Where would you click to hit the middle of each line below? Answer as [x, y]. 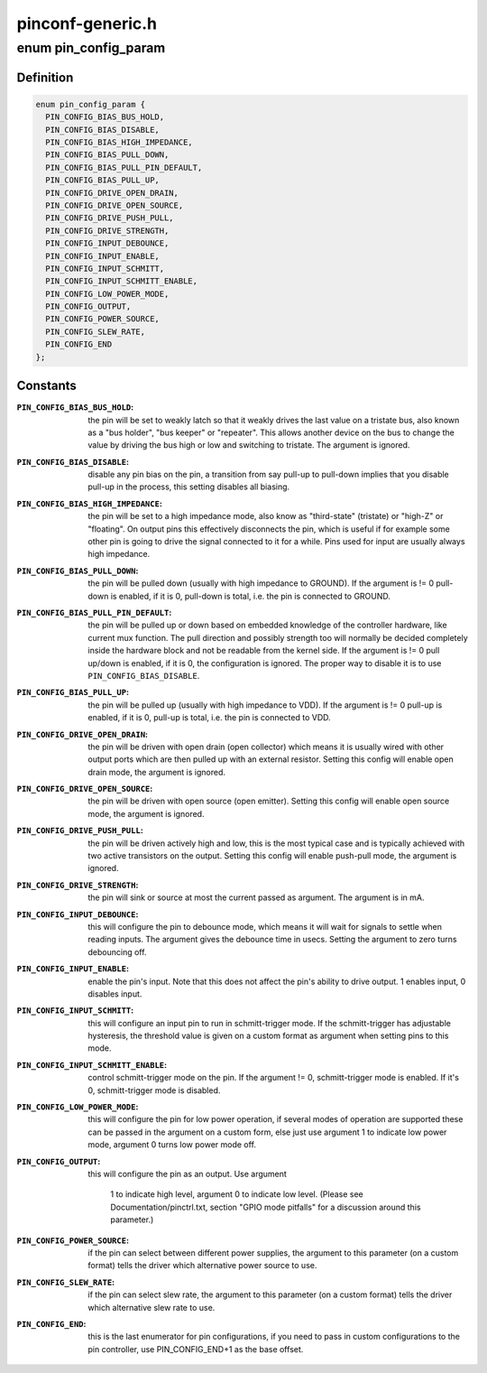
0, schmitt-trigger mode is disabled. [154, 1090]
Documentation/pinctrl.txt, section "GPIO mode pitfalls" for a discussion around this [266, 1207]
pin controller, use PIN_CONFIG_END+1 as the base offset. [196, 1349]
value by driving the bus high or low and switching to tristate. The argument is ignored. [249, 445]
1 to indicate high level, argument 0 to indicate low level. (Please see [237, 1194]
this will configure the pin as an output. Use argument [188, 1174]
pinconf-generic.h [87, 23]
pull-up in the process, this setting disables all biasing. [189, 487]
